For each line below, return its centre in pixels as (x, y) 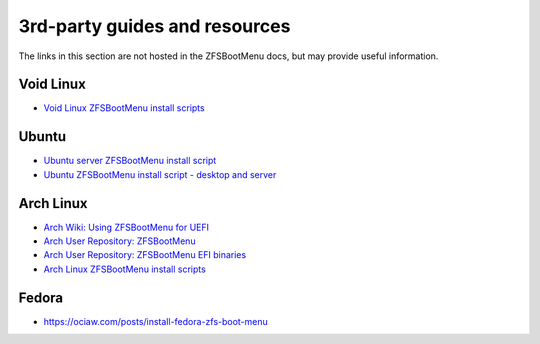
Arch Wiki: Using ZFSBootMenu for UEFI (126, 227)
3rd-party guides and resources (154, 26)
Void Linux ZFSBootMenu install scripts (124, 108)
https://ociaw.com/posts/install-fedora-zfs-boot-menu (156, 321)
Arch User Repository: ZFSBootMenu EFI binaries (145, 255)
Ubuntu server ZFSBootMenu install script (130, 161)
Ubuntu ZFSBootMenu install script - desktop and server (160, 174)
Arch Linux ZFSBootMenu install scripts (125, 269)
